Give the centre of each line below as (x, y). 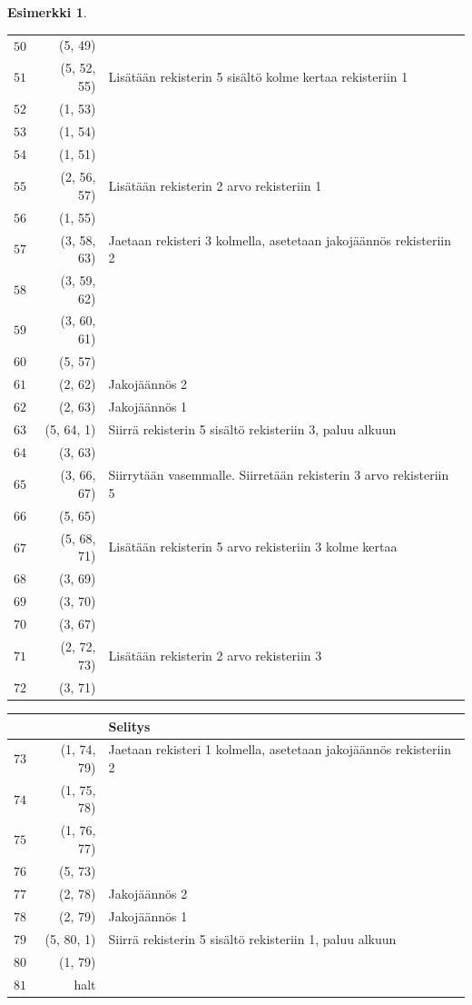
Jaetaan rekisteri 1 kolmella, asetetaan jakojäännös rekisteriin (280, 749)
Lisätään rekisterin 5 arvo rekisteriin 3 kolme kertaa (253, 547)
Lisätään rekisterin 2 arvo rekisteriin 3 (215, 656)
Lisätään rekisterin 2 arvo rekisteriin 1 (215, 185)
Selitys (129, 726)
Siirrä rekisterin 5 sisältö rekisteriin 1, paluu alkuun (252, 938)
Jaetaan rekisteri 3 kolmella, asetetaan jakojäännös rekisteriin (280, 239)
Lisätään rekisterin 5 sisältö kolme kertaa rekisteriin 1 (258, 77)
